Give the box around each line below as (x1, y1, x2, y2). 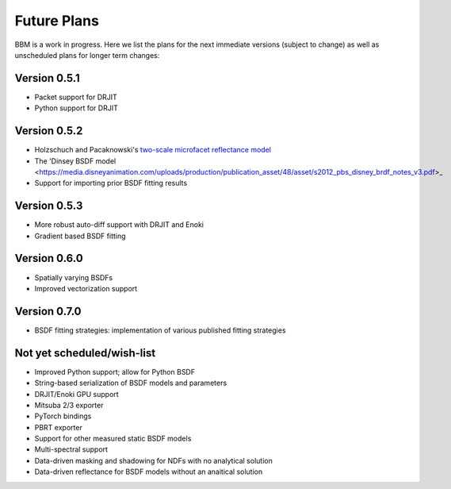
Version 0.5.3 (14, 199, 83, 213)
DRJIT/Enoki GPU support (34, 389, 119, 399)
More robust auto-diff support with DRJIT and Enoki (34, 220, 204, 229)
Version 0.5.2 (14, 124, 83, 138)
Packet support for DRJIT (34, 92, 118, 102)
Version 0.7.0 (14, 304, 82, 318)
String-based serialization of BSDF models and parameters (34, 378, 227, 388)
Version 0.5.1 (14, 71, 81, 85)
